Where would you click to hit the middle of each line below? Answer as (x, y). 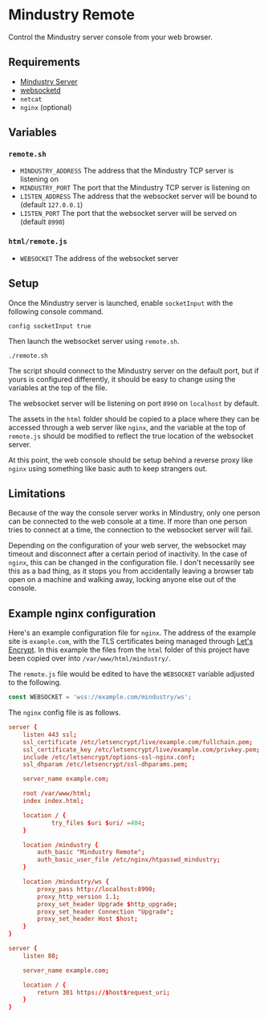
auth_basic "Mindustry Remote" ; (91, 853)
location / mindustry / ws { (66, 882)
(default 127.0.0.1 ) (51, 205)
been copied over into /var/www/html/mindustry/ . (89, 658)
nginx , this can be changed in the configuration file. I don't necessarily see (132, 563)
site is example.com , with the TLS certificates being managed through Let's (131, 641)
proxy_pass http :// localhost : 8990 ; (97, 889)
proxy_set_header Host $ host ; (87, 919)
